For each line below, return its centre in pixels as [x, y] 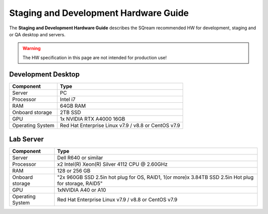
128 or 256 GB [74, 171]
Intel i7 [68, 99]
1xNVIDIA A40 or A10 [82, 190]
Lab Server [27, 139]
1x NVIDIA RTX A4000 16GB [93, 119]
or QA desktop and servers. [37, 34]
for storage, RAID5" [80, 184]
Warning [32, 48]
